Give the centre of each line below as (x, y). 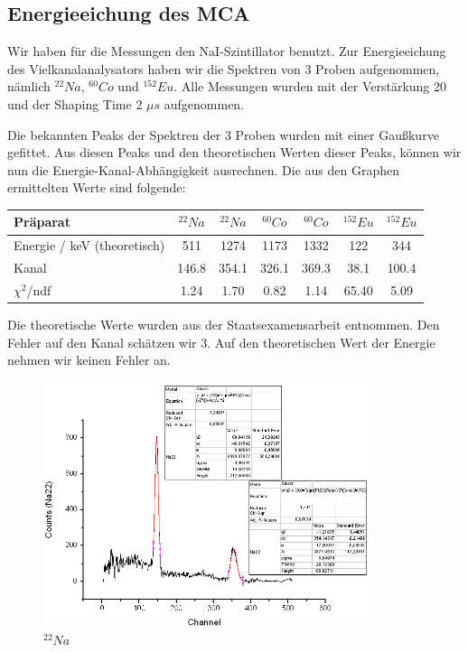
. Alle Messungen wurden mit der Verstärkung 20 (310, 86)
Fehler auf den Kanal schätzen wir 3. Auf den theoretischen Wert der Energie (221, 342)
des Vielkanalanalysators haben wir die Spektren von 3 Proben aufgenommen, (224, 68)
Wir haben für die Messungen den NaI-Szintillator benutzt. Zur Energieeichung (227, 51)
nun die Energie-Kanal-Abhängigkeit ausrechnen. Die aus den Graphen (204, 169)
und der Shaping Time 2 (75, 103)
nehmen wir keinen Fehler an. (89, 360)
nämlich (29, 86)
